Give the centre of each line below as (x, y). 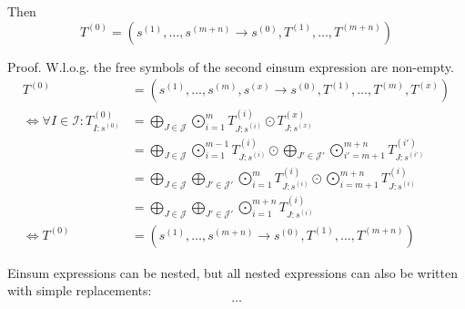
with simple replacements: (80, 290)
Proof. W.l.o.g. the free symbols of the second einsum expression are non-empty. (231, 66)
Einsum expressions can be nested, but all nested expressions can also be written (232, 272)
